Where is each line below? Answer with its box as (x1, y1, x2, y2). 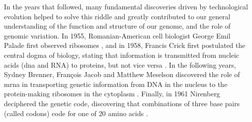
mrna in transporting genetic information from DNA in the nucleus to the (4, 79, 227, 89)
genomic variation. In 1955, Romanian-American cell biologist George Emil (4, 30, 231, 41)
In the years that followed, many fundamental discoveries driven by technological (4, 1, 249, 11)
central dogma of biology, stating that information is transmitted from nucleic (4, 49, 239, 60)
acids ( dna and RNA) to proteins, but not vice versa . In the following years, (4, 59, 236, 70)
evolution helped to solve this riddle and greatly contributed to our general (4, 11, 230, 21)
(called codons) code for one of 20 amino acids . (4, 108, 148, 118)
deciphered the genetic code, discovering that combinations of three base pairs (4, 98, 240, 108)
